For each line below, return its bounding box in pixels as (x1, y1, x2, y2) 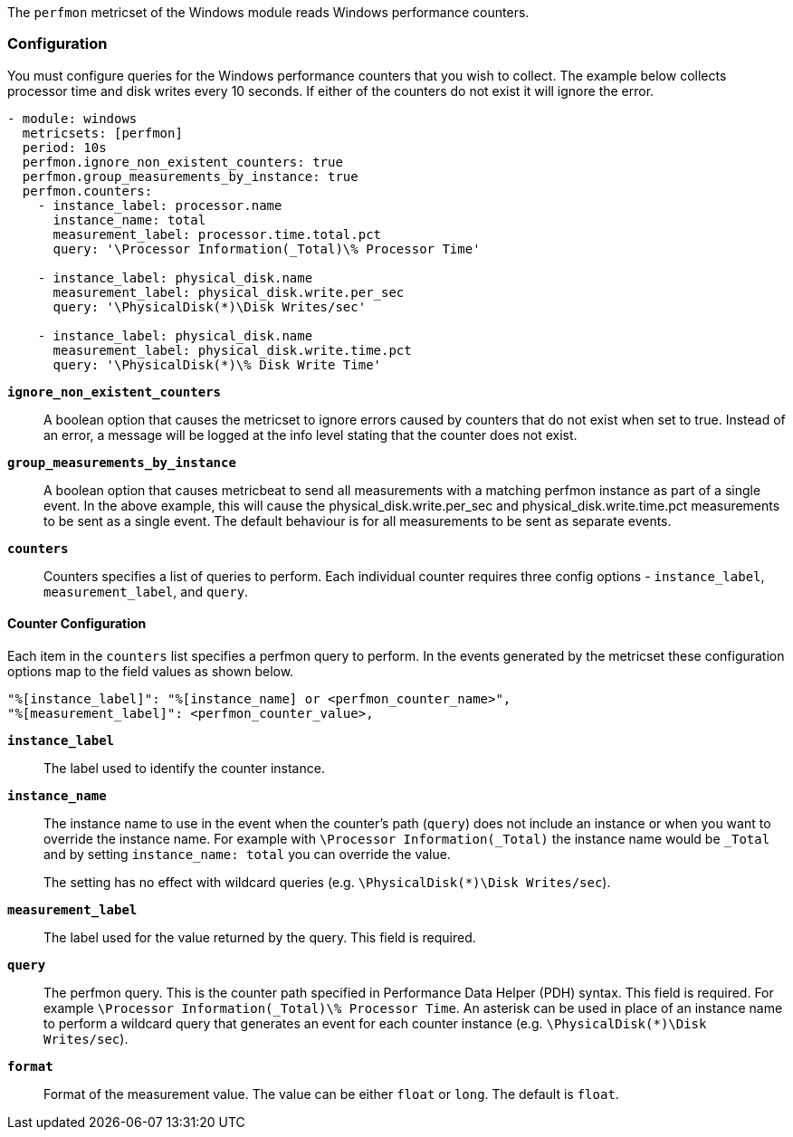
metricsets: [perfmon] (22, 125, 183, 140)
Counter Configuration (7, 616, 147, 632)
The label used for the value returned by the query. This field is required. (43, 929, 476, 945)
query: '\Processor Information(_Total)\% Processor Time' (53, 241, 481, 256)
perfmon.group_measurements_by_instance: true (22, 168, 358, 184)
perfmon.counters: (22, 183, 153, 198)
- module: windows (7, 110, 138, 126)
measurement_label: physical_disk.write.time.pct (53, 342, 412, 358)
